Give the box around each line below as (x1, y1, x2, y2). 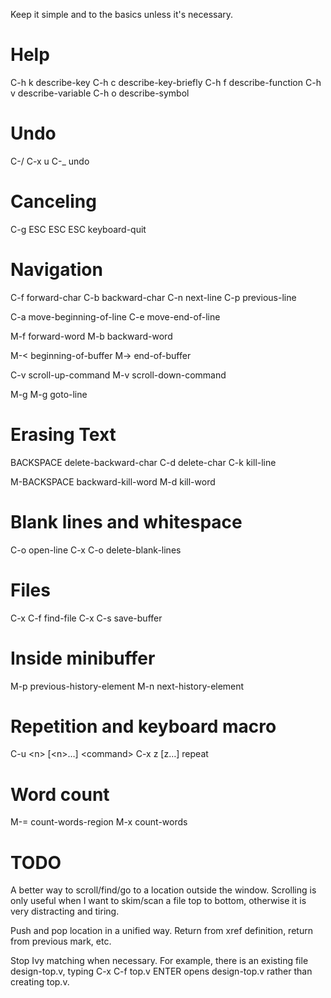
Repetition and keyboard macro (10, 715, 277, 738)
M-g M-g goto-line (10, 388, 88, 400)
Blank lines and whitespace (10, 510, 243, 533)
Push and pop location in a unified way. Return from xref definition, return (10, 925, 313, 937)
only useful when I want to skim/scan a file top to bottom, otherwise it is (10, 895, 307, 907)
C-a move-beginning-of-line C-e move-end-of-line (10, 310, 221, 323)
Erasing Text (10, 423, 117, 446)
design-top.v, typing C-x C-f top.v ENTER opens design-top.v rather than (10, 965, 313, 978)
